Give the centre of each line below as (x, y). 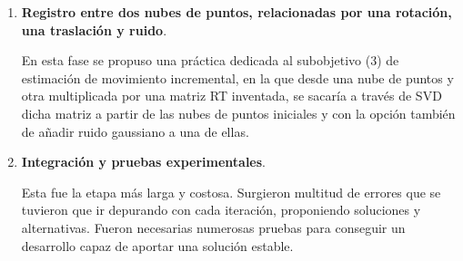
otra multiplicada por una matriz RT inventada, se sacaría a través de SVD (231, 96)
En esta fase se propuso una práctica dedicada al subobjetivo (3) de (210, 60)
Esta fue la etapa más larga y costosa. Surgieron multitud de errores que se (231, 192)
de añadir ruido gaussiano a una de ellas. (135, 131)
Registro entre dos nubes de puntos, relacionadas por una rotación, (237, 12)
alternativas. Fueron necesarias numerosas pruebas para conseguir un (213, 227)
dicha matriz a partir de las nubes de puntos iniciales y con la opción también (238, 113)
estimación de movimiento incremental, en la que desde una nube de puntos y (237, 77)
